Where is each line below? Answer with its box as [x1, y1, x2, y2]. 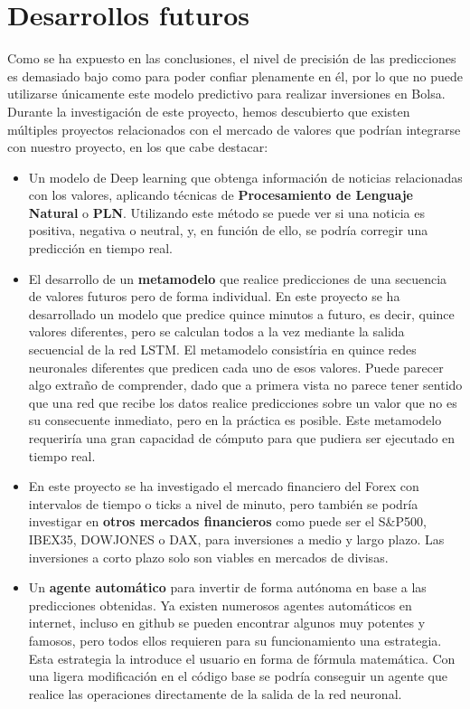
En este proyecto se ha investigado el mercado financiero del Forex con [28, 477, 419, 496]
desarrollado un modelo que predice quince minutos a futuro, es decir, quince [28, 304, 455, 323]
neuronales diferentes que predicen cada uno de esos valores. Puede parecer [28, 357, 444, 376]
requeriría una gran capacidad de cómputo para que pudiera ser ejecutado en [28, 429, 456, 447]
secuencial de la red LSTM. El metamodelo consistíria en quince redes [28, 340, 417, 359]
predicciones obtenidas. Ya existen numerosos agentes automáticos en [28, 595, 412, 614]
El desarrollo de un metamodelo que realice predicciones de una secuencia [28, 269, 447, 288]
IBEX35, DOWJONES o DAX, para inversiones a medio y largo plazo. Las [28, 529, 445, 548]
